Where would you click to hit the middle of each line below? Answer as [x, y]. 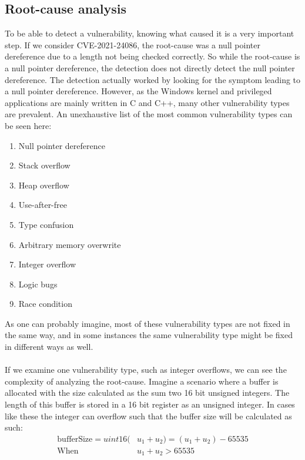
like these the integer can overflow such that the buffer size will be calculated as [148, 416]
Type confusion [46, 224]
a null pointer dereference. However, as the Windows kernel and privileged [138, 91]
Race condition [45, 304]
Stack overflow [44, 165]
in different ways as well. [49, 347]
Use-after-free [43, 205]
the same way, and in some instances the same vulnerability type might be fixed [149, 335]
